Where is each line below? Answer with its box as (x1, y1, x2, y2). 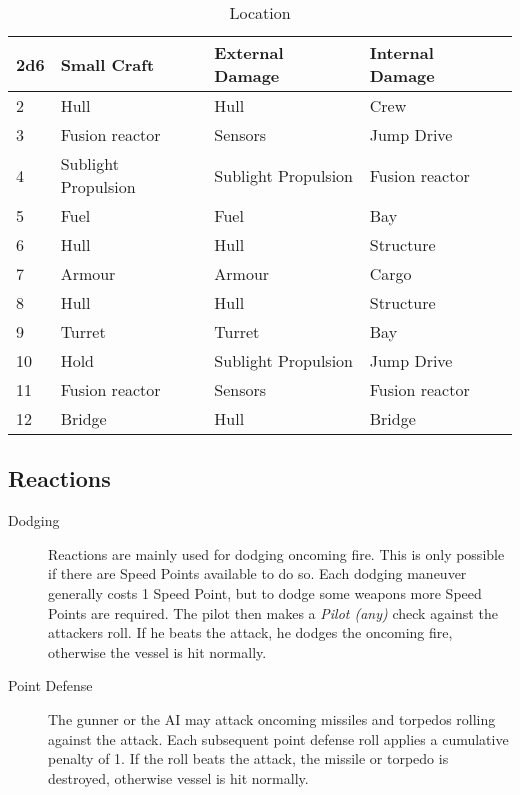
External (214, 41, 284, 64)
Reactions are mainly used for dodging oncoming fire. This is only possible (48, 543, 505, 564)
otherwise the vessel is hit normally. (48, 641, 267, 662)
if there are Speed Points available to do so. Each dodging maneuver (48, 563, 467, 584)
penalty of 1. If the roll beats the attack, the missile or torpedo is (48, 748, 449, 769)
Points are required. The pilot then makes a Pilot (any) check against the (48, 602, 498, 623)
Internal (369, 41, 434, 64)
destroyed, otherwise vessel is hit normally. (48, 767, 309, 788)
